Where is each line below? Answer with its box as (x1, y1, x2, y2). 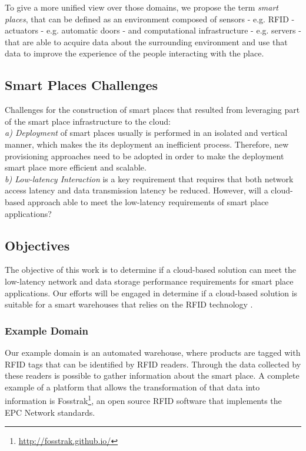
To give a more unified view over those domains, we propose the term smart (5, 1, 278, 13)
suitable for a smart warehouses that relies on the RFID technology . (5, 298, 253, 310)
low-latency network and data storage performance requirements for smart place (5, 275, 294, 287)
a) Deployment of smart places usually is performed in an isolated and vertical (5, 126, 288, 139)
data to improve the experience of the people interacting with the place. (5, 47, 264, 59)
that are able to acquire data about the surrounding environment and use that (5, 35, 288, 48)
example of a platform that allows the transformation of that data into (5, 380, 260, 393)
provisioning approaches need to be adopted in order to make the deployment (5, 149, 284, 162)
